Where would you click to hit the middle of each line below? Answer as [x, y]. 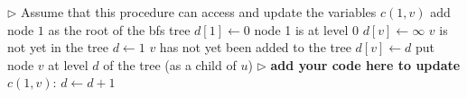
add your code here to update [365, 64]
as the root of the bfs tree [119, 29]
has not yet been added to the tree [255, 47]
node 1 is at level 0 [306, 29]
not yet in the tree [58, 47]
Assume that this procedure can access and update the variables [199, 12]
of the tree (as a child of [170, 64]
